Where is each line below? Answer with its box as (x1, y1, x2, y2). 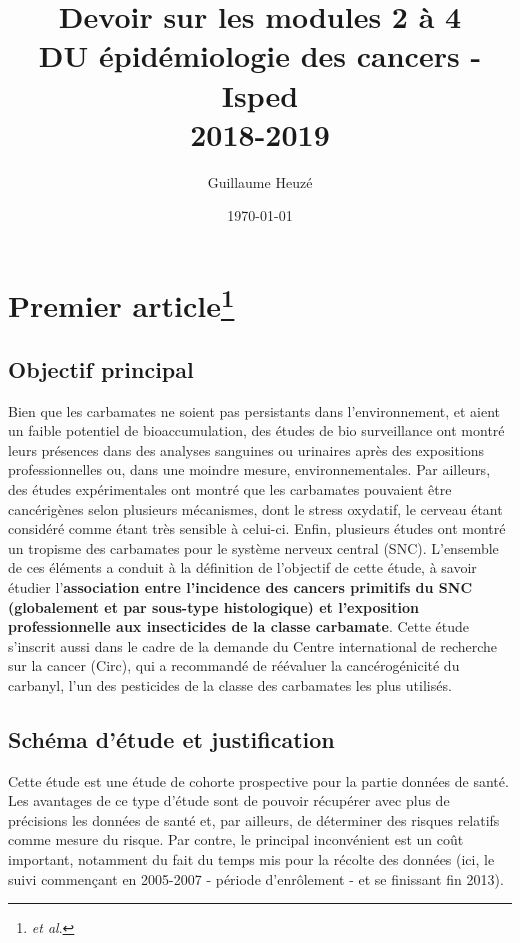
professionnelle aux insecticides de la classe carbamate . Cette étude (8, 616, 470, 637)
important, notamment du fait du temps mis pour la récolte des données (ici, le (8, 849, 495, 870)
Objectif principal (8, 353, 194, 384)
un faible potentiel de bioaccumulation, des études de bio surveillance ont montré (8, 420, 505, 441)
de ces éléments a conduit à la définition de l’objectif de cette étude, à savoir (8, 557, 477, 578)
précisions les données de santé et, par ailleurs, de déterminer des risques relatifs (8, 809, 500, 830)
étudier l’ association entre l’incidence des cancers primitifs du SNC (8, 576, 473, 597)
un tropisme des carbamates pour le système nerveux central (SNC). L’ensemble (8, 537, 499, 558)
